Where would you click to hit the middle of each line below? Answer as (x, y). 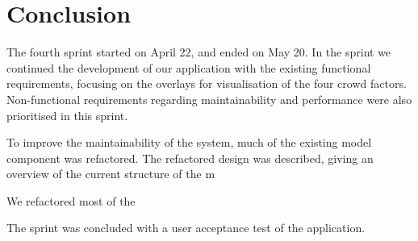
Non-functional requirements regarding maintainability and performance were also (209, 99)
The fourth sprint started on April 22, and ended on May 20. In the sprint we (199, 52)
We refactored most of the (71, 200)
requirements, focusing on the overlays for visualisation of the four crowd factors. (207, 83)
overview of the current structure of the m (111, 174)
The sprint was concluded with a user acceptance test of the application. (186, 228)
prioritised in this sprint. (67, 115)
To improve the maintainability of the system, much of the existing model (189, 142)
